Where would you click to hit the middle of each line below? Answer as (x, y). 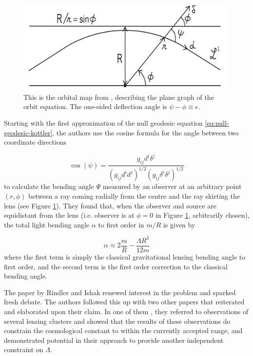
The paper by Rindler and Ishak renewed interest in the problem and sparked (120, 292)
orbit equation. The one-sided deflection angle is (95, 106)
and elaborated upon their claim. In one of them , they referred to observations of (126, 311)
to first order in (121, 224)
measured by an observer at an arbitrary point (172, 186)
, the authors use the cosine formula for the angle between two (146, 132)
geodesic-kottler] (28, 132)
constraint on (24, 349)
